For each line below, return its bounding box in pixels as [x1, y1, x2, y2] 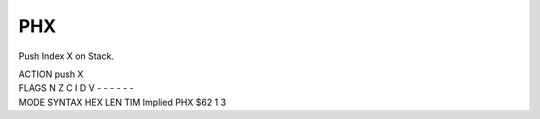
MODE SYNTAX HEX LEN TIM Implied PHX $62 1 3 [18, 96, 227, 108]
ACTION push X [18, 68, 84, 80]
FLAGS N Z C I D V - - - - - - [18, 82, 134, 94]
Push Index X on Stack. [18, 50, 115, 62]
